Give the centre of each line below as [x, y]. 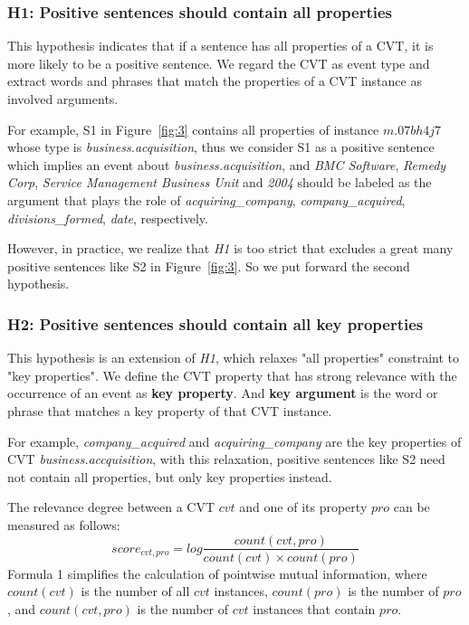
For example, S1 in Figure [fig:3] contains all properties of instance [193, 129]
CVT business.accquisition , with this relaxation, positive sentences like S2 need [226, 459]
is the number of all [135, 591]
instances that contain [314, 608]
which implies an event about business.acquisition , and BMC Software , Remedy [227, 164]
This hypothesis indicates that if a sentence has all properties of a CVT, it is [220, 46]
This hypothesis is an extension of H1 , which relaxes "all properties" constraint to [233, 358]
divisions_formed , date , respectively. [108, 218]
